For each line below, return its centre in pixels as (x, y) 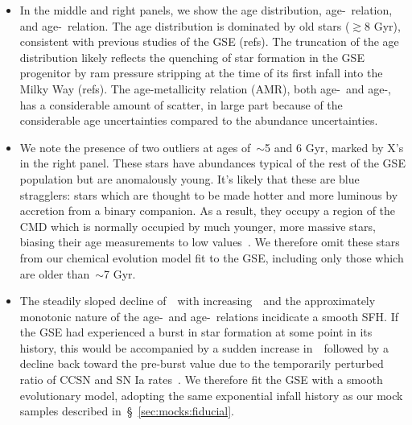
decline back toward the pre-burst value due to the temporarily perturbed (202, 363)
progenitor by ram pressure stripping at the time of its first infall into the (201, 73)
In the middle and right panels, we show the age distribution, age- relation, (206, 10)
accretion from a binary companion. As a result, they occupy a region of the (208, 210)
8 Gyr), (382, 25)
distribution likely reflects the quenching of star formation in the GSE (192, 57)
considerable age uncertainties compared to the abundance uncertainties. (199, 120)
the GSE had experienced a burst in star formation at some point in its (196, 332)
